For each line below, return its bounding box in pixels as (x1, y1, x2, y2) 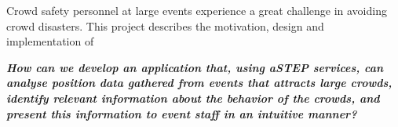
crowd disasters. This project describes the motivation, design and (6, 17, 324, 34)
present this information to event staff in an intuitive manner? (6, 105, 357, 122)
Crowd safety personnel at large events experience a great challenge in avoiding (6, 2, 387, 18)
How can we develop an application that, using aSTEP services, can (6, 59, 384, 75)
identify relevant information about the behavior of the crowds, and (6, 89, 380, 106)
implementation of (6, 33, 94, 49)
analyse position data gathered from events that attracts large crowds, (6, 74, 393, 91)
